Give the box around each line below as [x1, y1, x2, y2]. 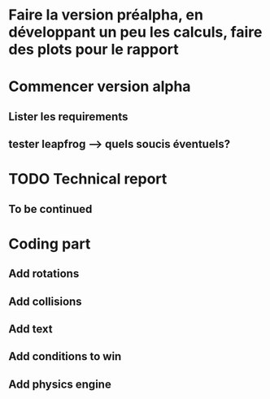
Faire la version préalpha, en [8, 6, 203, 24]
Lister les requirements [8, 110, 128, 124]
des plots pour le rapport [8, 41, 179, 59]
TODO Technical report [8, 170, 168, 189]
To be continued [8, 202, 93, 216]
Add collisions [8, 294, 83, 308]
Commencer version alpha [8, 77, 191, 96]
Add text [8, 323, 53, 336]
